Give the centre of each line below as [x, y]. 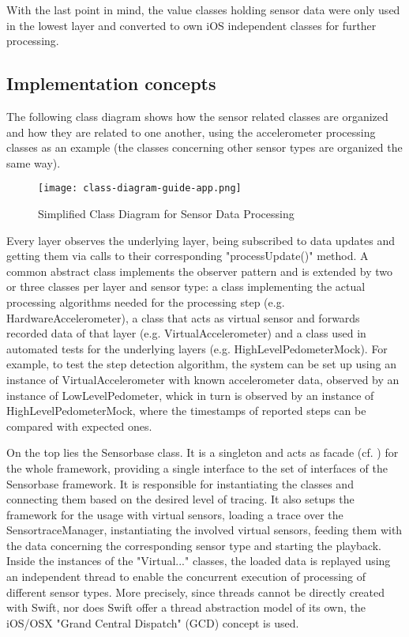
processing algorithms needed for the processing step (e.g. [146, 302]
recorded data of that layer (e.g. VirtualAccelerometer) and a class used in [186, 333]
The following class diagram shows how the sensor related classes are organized [197, 116]
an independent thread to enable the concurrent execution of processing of [186, 577]
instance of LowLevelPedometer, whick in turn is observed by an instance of [190, 395]
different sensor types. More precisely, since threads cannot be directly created [196, 592]
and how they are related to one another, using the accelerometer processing [191, 132]
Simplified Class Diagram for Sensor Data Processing [166, 214]
